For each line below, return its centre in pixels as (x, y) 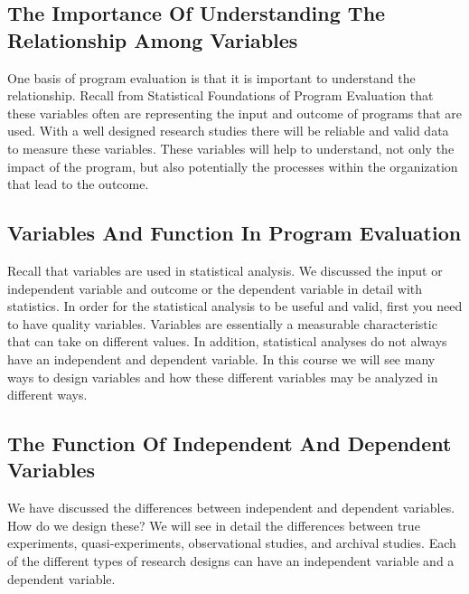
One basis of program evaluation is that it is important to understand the (211, 77)
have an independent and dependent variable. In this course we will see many (221, 358)
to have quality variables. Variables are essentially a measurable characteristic (222, 323)
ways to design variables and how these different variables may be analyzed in (223, 377)
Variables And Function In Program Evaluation (234, 233)
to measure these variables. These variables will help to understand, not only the (231, 148)
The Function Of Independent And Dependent (230, 443)
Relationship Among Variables (153, 39)
